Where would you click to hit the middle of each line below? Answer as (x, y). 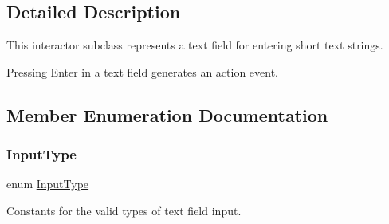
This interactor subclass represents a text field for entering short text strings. (195, 45)
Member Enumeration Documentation (167, 114)
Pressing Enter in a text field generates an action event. (142, 71)
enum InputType (48, 184)
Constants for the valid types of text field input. (124, 210)
